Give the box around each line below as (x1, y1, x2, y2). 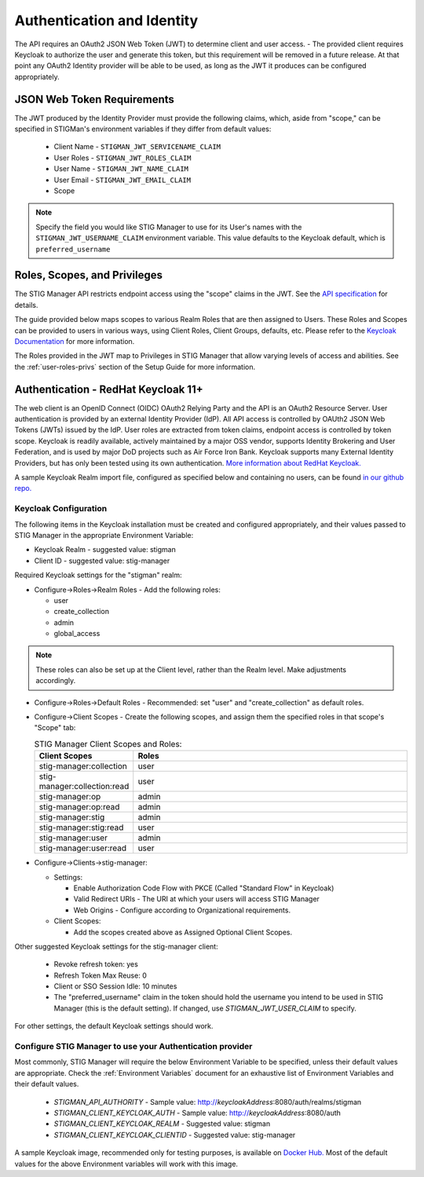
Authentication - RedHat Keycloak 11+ (14, 382, 203, 396)
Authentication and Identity (14, 12, 199, 29)
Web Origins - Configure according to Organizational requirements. (73, 905, 291, 915)
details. (14, 300, 38, 309)
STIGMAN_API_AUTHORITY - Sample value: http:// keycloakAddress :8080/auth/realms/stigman (53, 1097, 362, 1106)
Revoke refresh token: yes (53, 960, 139, 969)
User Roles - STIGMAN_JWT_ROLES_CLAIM (53, 153, 192, 163)
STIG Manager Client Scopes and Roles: (34, 739, 182, 749)
